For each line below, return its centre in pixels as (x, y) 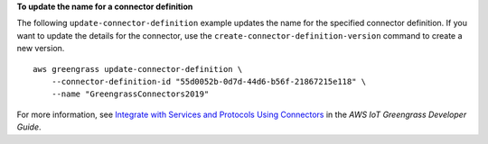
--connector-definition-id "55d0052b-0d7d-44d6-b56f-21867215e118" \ (209, 81)
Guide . (29, 127)
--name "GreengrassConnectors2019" (130, 94)
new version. (41, 49)
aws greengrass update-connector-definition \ (138, 69)
